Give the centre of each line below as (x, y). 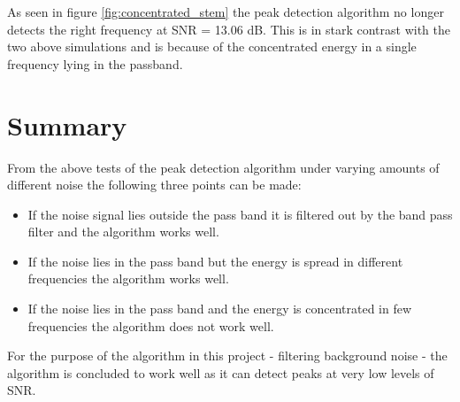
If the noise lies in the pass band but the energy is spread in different (215, 261)
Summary (67, 124)
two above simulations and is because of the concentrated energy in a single (212, 46)
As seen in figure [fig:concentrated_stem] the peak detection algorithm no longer (226, 12)
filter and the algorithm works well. (123, 232)
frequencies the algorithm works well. (128, 278)
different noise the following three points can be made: (154, 185)
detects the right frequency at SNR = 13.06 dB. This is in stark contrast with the (229, 29)
